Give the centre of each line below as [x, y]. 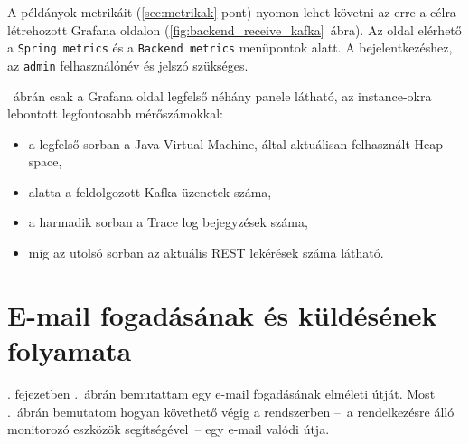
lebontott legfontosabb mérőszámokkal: [115, 113]
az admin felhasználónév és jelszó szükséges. [128, 65]
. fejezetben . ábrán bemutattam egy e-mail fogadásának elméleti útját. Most [221, 393]
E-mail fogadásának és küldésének [222, 314]
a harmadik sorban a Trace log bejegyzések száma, [168, 222]
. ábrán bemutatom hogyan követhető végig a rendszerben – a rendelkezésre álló [231, 411]
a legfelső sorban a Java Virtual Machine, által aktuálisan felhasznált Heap [236, 143]
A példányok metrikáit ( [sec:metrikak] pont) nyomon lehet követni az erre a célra [232, 12]
